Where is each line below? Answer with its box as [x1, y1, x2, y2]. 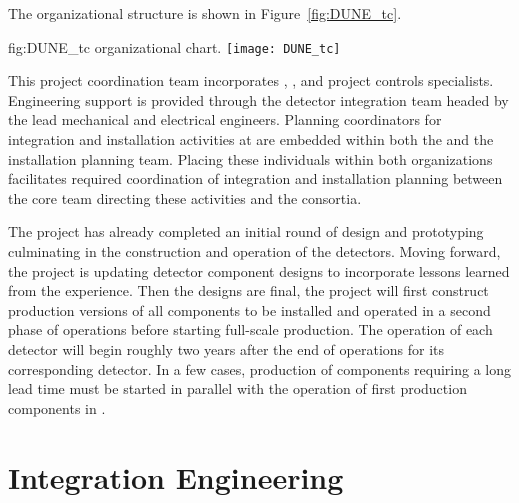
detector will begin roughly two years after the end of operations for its [8, 338, 445, 359]
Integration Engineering [8, 456, 344, 497]
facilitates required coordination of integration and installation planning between [8, 168, 503, 189]
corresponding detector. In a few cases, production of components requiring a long [8, 358, 512, 379]
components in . [8, 397, 106, 418]
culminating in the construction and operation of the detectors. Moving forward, [8, 241, 501, 261]
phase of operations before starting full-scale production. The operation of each [8, 319, 493, 340]
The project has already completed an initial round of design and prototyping [8, 221, 484, 242]
